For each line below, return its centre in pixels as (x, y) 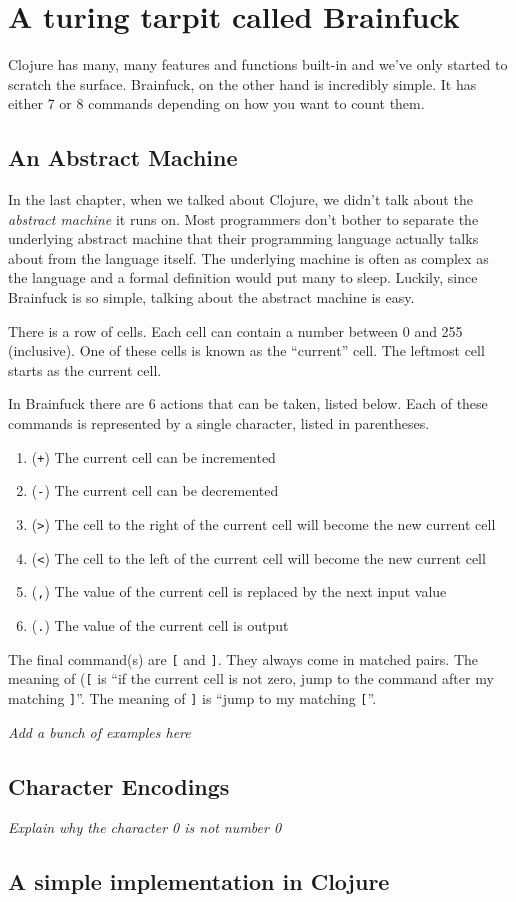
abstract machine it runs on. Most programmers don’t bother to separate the (243, 218)
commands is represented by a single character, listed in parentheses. (219, 423)
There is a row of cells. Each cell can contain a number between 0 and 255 (235, 330)
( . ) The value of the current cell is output (160, 624)
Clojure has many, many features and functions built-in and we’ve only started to (258, 64)
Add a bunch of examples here (99, 731)
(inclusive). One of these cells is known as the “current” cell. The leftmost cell (246, 350)
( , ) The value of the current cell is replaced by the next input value (239, 591)
